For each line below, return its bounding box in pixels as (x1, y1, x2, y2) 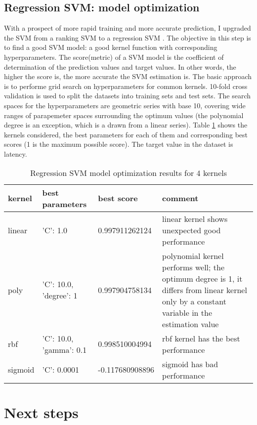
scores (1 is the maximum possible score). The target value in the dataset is (4, 139, 233, 149)
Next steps (4, 402, 79, 422)
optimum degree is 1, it (162, 272, 243, 284)
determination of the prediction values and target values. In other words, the (4, 61, 236, 72)
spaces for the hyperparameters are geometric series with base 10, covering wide (4, 100, 246, 110)
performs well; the (162, 261, 225, 273)
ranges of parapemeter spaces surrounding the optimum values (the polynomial (4, 110, 244, 120)
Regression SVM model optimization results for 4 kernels (30, 167, 227, 178)
